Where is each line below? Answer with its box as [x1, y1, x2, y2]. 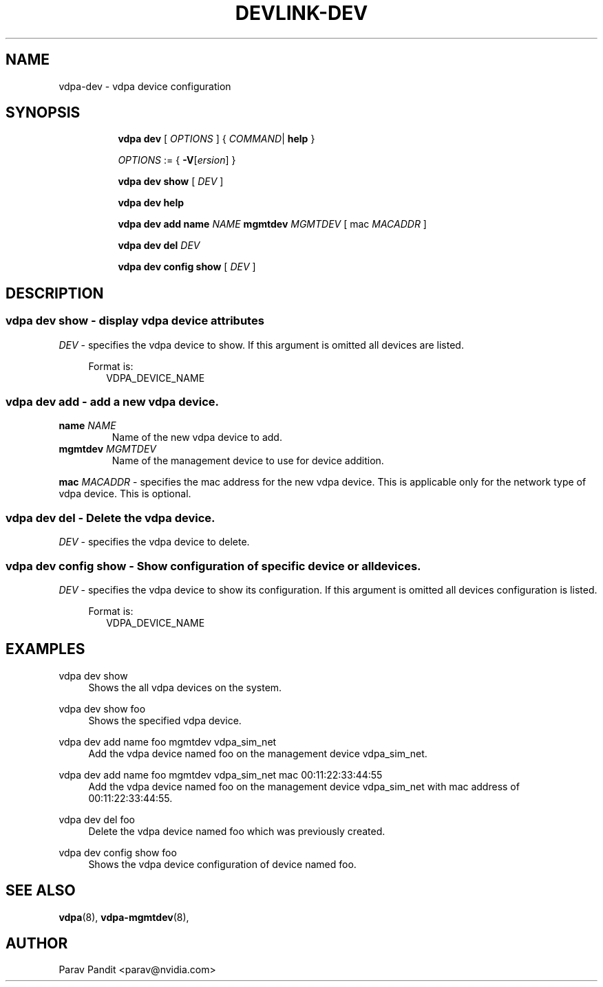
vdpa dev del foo [59, 813, 135, 825]
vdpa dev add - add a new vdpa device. [6, 395, 220, 409]
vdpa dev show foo [59, 702, 146, 715]
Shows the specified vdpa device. [88, 714, 242, 726]
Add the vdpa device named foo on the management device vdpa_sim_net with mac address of [88, 780, 520, 792]
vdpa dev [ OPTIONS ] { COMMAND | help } [118, 133, 315, 145]
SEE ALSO [6, 882, 76, 900]
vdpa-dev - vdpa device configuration [59, 80, 231, 92]
